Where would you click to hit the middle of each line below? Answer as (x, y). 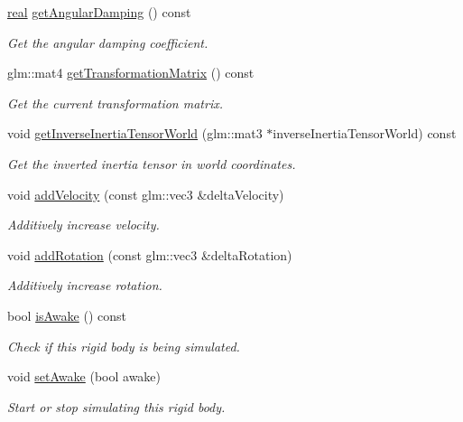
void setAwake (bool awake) (84, 376)
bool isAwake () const (67, 315)
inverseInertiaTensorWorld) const (365, 133)
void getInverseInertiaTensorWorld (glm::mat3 (135, 133)
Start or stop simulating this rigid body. (116, 406)
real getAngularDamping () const (99, 12)
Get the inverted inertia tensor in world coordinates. (152, 163)
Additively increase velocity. (83, 225)
